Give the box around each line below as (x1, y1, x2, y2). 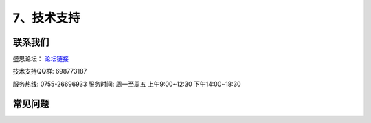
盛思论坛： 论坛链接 (12, 55, 69, 63)
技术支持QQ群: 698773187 (12, 67, 87, 76)
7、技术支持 (12, 10, 80, 25)
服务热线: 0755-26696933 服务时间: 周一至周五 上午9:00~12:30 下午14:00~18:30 (12, 80, 241, 88)
